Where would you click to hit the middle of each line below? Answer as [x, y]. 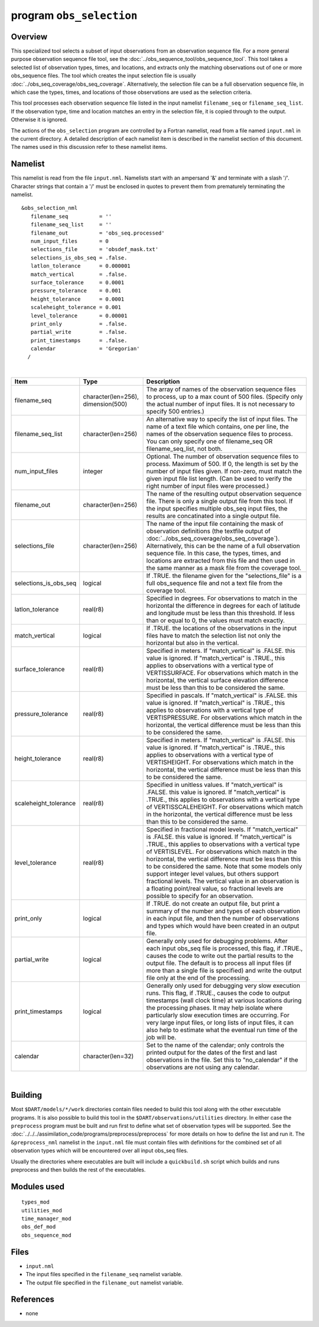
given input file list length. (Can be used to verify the [219, 479]
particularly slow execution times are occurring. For [218, 1015]
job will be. [161, 1037]
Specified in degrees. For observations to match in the [222, 599]
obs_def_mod [39, 1227]
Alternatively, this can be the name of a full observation [223, 546]
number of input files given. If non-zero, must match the [224, 471]
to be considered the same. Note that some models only [224, 867]
